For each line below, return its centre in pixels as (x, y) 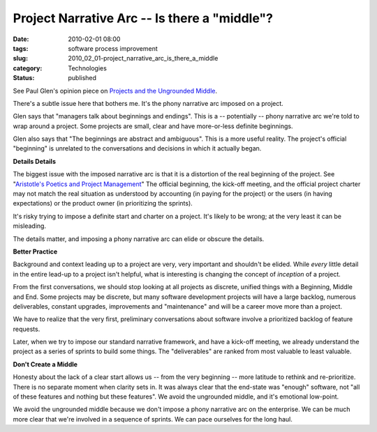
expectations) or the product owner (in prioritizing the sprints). (103, 203)
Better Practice (35, 252)
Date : (21, 39)
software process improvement (113, 48)
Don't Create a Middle (45, 364)
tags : (21, 48)
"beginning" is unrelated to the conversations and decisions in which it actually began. (137, 148)
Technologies (88, 68)
